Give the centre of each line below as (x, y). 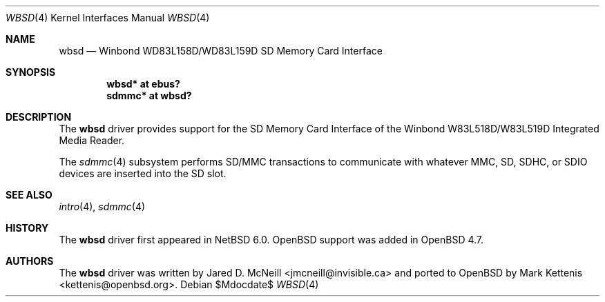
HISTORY (27, 228)
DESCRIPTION (39, 117)
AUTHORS (30, 261)
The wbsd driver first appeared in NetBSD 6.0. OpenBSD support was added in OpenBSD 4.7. (271, 240)
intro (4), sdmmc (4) (102, 207)
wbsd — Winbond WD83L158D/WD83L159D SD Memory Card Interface (221, 51)
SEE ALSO (29, 195)
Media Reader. (92, 140)
